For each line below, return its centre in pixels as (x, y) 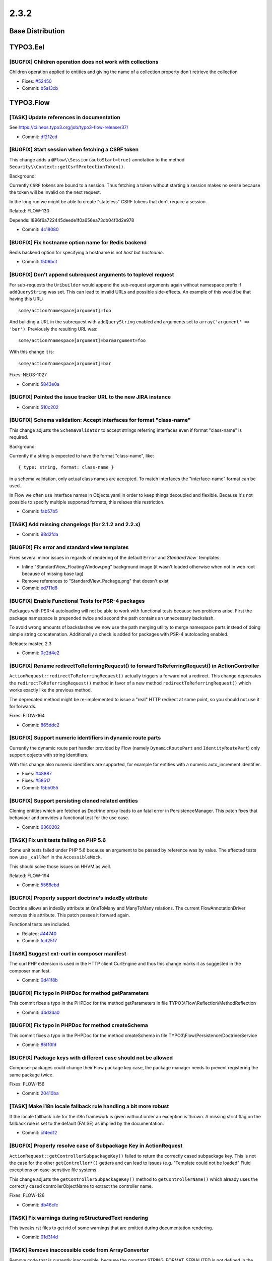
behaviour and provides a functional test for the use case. (69, 818)
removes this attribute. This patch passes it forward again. (70, 915)
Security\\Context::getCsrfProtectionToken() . (67, 167)
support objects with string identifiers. (49, 755)
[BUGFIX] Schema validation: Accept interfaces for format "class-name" (100, 420)
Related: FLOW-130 (29, 211)
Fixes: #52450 (37, 81)
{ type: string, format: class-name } (66, 467)
